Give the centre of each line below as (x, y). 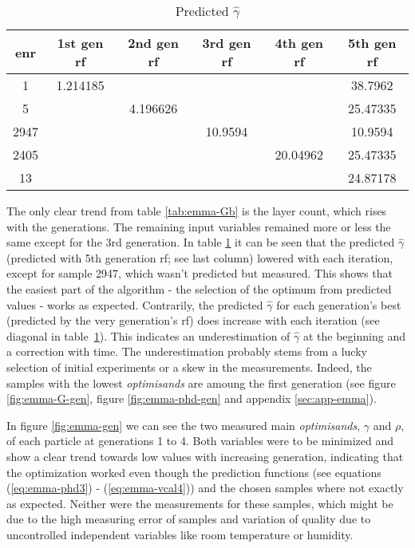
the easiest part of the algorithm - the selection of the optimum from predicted (199, 288)
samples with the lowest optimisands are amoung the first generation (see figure (201, 382)
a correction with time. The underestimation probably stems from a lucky (187, 351)
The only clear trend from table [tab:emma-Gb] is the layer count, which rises (197, 211)
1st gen (80, 43)
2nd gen (153, 43)
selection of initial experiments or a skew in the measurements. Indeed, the (189, 367)
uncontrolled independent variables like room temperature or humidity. (180, 534)
